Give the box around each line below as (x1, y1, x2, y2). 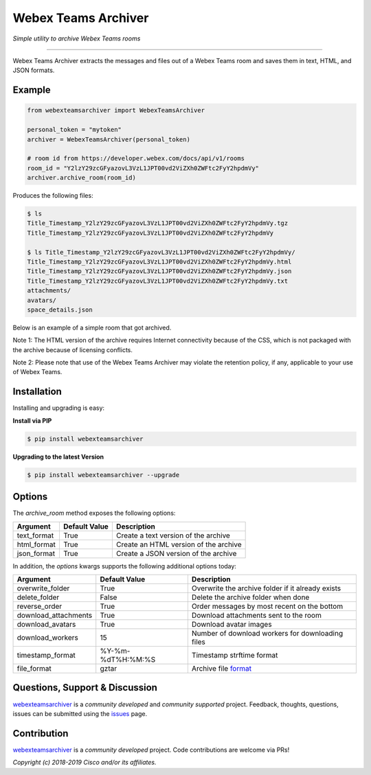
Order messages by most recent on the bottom (191, 601, 344, 611)
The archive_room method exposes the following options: (12, 509, 176, 518)
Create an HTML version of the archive (115, 540, 242, 549)
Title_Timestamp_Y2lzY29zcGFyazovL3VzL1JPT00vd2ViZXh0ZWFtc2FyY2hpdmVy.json (27, 268, 292, 275)
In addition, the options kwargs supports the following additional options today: (12, 562, 237, 570)
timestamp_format (16, 651, 76, 660)
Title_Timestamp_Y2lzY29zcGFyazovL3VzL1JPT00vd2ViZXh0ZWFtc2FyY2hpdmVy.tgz (27, 220, 289, 227)
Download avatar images (191, 620, 272, 629)
